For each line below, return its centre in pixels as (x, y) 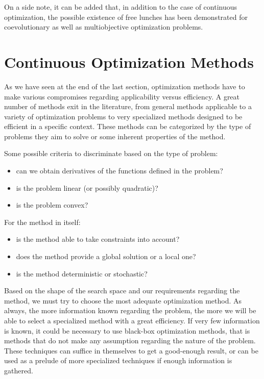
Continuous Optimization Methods (129, 61)
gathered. (19, 370)
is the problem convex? (52, 205)
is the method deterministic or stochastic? (82, 273)
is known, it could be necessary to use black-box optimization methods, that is (127, 330)
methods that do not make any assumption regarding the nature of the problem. (130, 340)
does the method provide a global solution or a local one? (106, 256)
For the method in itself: (42, 222)
